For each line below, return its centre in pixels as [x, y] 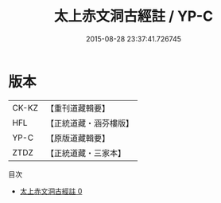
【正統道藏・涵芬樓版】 [89, 123]
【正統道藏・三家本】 [85, 153]
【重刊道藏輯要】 [78, 108]
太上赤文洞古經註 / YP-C [134, 16]
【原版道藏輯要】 [78, 138]
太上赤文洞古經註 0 [51, 191]
